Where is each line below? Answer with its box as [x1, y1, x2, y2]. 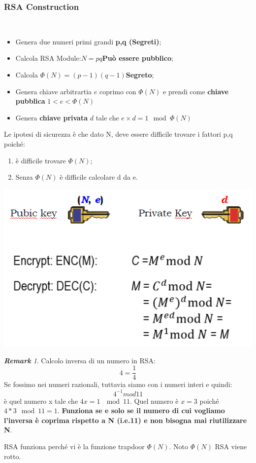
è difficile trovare [15, 155, 66, 165]
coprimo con [99, 86, 136, 96]
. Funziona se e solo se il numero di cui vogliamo [57, 405, 225, 416]
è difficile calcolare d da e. [60, 172, 138, 182]
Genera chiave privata [15, 112, 88, 122]
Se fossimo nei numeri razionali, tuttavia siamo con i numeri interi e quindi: [4, 379, 232, 389]
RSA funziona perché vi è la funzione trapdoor [4, 441, 145, 451]
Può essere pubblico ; [102, 53, 173, 63]
